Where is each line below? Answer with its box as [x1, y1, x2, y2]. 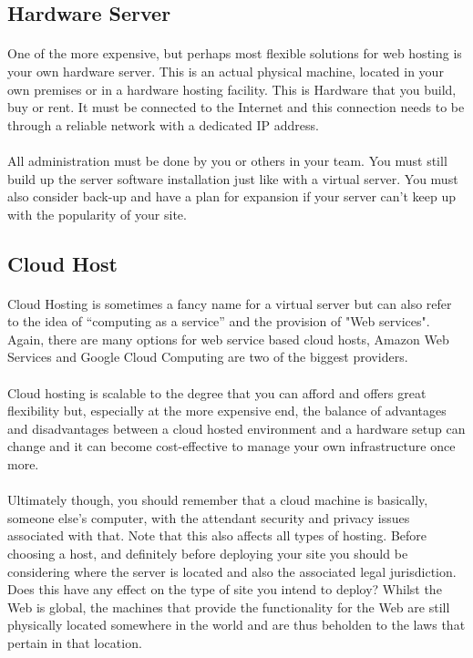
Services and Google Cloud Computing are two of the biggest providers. [7, 347, 408, 366]
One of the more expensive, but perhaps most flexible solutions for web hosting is [7, 44, 462, 63]
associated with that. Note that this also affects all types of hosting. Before [7, 526, 427, 545]
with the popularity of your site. [7, 204, 187, 223]
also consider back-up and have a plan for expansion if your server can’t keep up [7, 187, 457, 206]
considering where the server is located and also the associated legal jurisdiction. [7, 561, 457, 581]
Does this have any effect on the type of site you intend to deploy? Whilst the [7, 580, 442, 599]
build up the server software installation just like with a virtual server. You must [7, 169, 458, 188]
